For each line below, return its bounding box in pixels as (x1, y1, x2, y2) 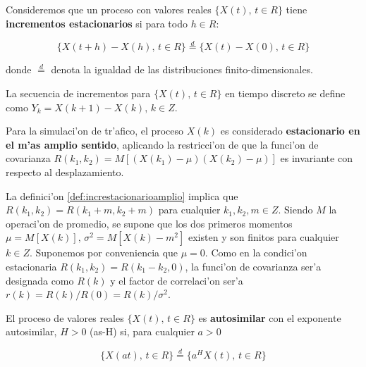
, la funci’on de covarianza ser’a (185, 259, 322, 273)
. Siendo (278, 202, 313, 217)
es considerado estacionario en (220, 123, 360, 138)
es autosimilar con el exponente (198, 310, 341, 325)
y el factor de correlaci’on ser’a (110, 273, 243, 287)
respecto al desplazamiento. (6, 164, 124, 179)
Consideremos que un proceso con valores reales (6, 2, 212, 16)
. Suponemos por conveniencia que (29, 245, 178, 260)
